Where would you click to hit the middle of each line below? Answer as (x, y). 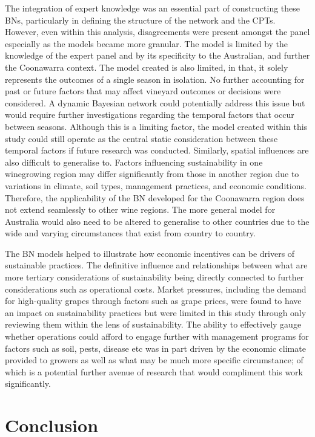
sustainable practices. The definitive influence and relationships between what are (156, 265)
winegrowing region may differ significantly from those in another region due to (152, 174)
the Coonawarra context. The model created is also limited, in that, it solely (147, 67)
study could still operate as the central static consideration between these (141, 138)
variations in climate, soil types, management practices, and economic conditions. (156, 185)
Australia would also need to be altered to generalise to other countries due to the (157, 221)
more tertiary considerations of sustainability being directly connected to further (154, 277)
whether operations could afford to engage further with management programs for (157, 336)
